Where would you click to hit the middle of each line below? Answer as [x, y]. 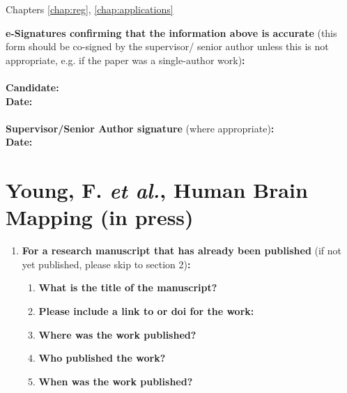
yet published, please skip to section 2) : [106, 264]
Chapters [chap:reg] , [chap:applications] [90, 9]
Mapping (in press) [100, 217]
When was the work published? [116, 381]
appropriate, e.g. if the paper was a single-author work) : [125, 60]
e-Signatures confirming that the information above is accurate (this [171, 32]
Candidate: [32, 87]
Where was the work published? [117, 334]
